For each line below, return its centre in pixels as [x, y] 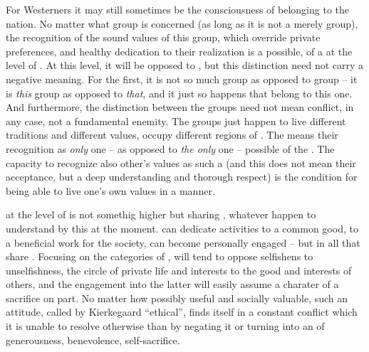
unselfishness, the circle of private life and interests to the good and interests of [179, 270]
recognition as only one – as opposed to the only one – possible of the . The [170, 148]
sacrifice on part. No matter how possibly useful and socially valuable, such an [177, 298]
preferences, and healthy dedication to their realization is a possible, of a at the [179, 51]
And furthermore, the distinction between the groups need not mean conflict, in [180, 107]
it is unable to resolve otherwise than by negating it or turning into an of [165, 326]
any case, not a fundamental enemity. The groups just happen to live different [176, 121]
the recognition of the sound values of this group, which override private [163, 37]
